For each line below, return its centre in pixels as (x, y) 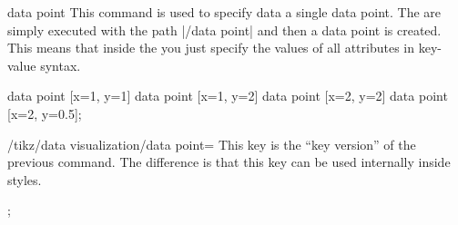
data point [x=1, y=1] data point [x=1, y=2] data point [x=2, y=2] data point (228, 96)
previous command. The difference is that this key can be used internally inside (229, 162)
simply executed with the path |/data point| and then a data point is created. (224, 29)
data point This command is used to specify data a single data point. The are (224, 12)
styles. (25, 179)
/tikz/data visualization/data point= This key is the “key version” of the (212, 144)
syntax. (61, 65)
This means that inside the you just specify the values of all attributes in (211, 48)
